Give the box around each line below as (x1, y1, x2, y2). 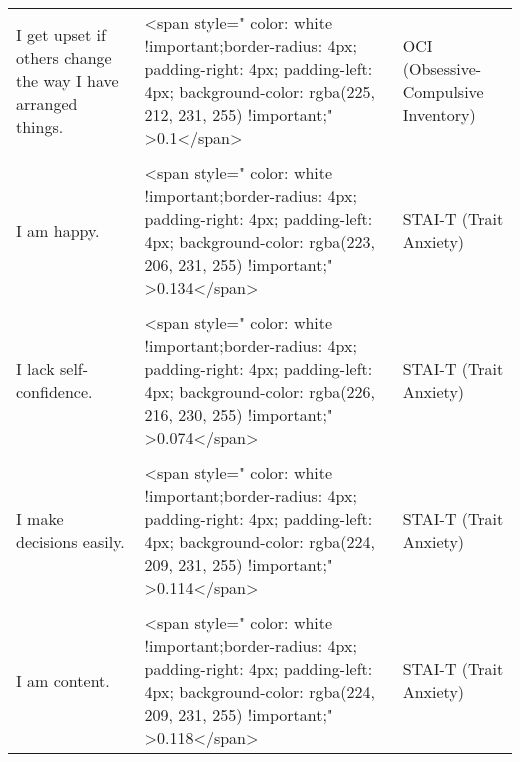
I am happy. (16, 218, 100, 242)
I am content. (16, 668, 110, 692)
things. (16, 114, 64, 138)
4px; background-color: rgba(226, (144, 380, 375, 403)
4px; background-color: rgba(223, (144, 230, 375, 253)
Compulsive (402, 80, 484, 103)
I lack (16, 357, 55, 380)
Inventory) (402, 103, 476, 126)
